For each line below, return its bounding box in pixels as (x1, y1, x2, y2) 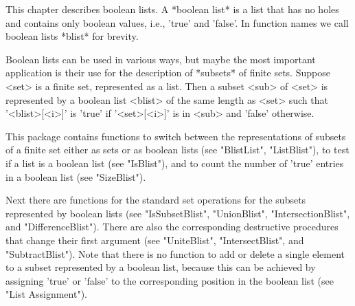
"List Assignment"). (5, 287, 87, 301)
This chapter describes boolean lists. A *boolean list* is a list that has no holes (5, 2, 339, 16)
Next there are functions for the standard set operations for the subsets (5, 193, 306, 207)
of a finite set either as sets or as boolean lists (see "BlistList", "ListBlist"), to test (5, 142, 350, 157)
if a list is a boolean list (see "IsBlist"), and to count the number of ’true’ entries (5, 155, 344, 170)
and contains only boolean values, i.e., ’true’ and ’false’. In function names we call (5, 15, 349, 30)
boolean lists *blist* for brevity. (5, 29, 139, 43)
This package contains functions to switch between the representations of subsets (5, 129, 346, 143)
